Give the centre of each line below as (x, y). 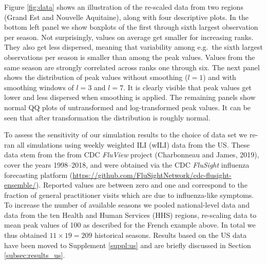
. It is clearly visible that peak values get (188, 87)
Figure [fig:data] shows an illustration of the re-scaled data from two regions (124, 7)
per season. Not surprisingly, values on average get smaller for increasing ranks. (129, 37)
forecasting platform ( (39, 175)
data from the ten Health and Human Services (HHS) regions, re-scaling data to (130, 215)
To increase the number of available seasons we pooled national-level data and (127, 205)
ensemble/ (20, 185)
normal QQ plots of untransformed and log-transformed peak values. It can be (128, 107)
